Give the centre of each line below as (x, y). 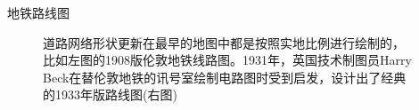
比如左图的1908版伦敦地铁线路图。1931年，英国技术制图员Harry (227, 60)
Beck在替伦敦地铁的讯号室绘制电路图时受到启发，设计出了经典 (225, 77)
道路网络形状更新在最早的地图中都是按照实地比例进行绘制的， (224, 42)
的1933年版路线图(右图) (110, 94)
